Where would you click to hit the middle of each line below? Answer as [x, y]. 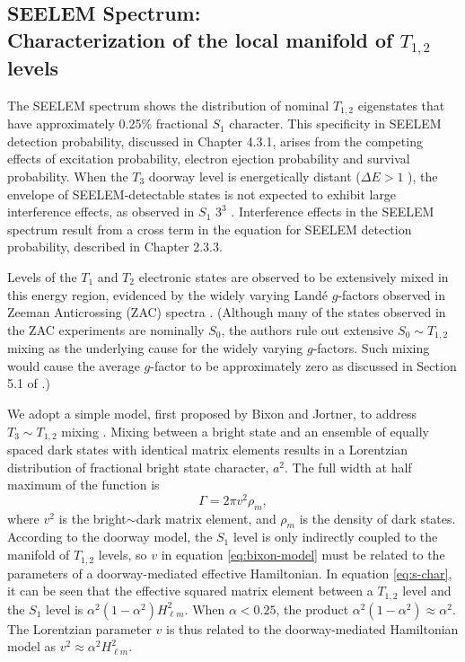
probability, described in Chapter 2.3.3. [115, 247]
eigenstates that [401, 105]
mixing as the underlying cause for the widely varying [155, 348]
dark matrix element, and [206, 518]
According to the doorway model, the [110, 537]
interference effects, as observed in [101, 212]
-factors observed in [391, 294]
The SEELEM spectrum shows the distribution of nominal [168, 105]
